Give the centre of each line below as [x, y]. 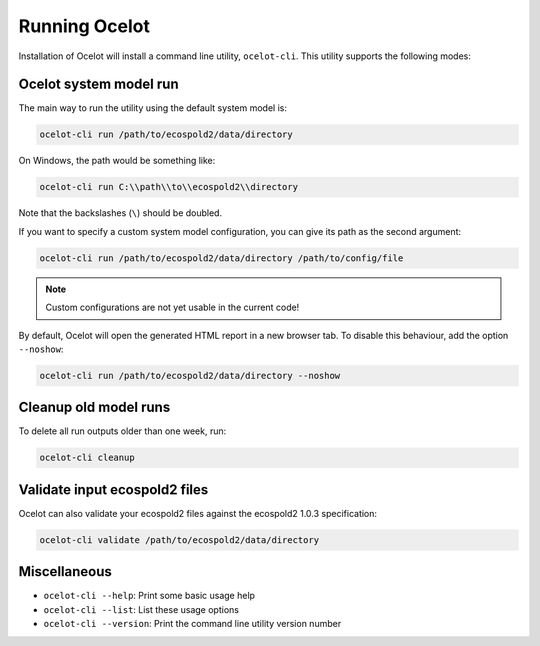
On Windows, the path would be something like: [117, 161]
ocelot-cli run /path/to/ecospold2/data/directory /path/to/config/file [221, 258]
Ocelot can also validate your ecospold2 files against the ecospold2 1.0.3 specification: [198, 513]
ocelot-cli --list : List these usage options [141, 609]
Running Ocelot [84, 26]
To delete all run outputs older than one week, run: [122, 431]
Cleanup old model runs [94, 407]
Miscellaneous [65, 571]
